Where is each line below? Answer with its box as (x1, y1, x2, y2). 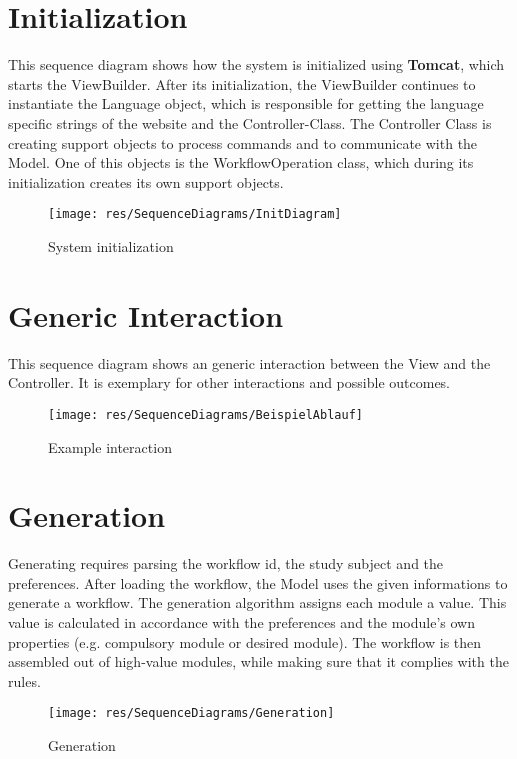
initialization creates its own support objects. (8, 171, 284, 192)
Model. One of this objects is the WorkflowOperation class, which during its (8, 152, 474, 173)
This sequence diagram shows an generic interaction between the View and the (8, 352, 491, 373)
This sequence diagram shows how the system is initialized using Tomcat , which (8, 54, 505, 75)
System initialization (48, 235, 174, 256)
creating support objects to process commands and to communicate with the (8, 132, 478, 153)
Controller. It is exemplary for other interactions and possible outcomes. (8, 372, 451, 393)
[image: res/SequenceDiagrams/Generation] (48, 706, 335, 721)
